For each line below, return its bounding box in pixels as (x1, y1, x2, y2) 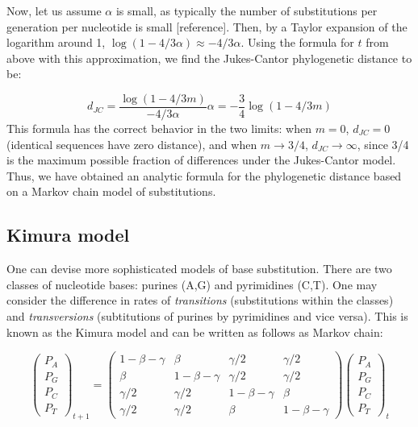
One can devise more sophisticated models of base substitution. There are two (6, 260, 392, 277)
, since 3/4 (357, 135, 409, 152)
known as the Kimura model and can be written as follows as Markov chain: (6, 323, 383, 340)
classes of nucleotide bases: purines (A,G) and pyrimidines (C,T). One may (6, 276, 378, 292)
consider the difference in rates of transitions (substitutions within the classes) (6, 292, 394, 309)
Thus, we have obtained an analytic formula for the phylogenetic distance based (6, 167, 402, 184)
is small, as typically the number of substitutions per (115, 2, 378, 19)
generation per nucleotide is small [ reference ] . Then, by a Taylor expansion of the (6, 18, 408, 35)
